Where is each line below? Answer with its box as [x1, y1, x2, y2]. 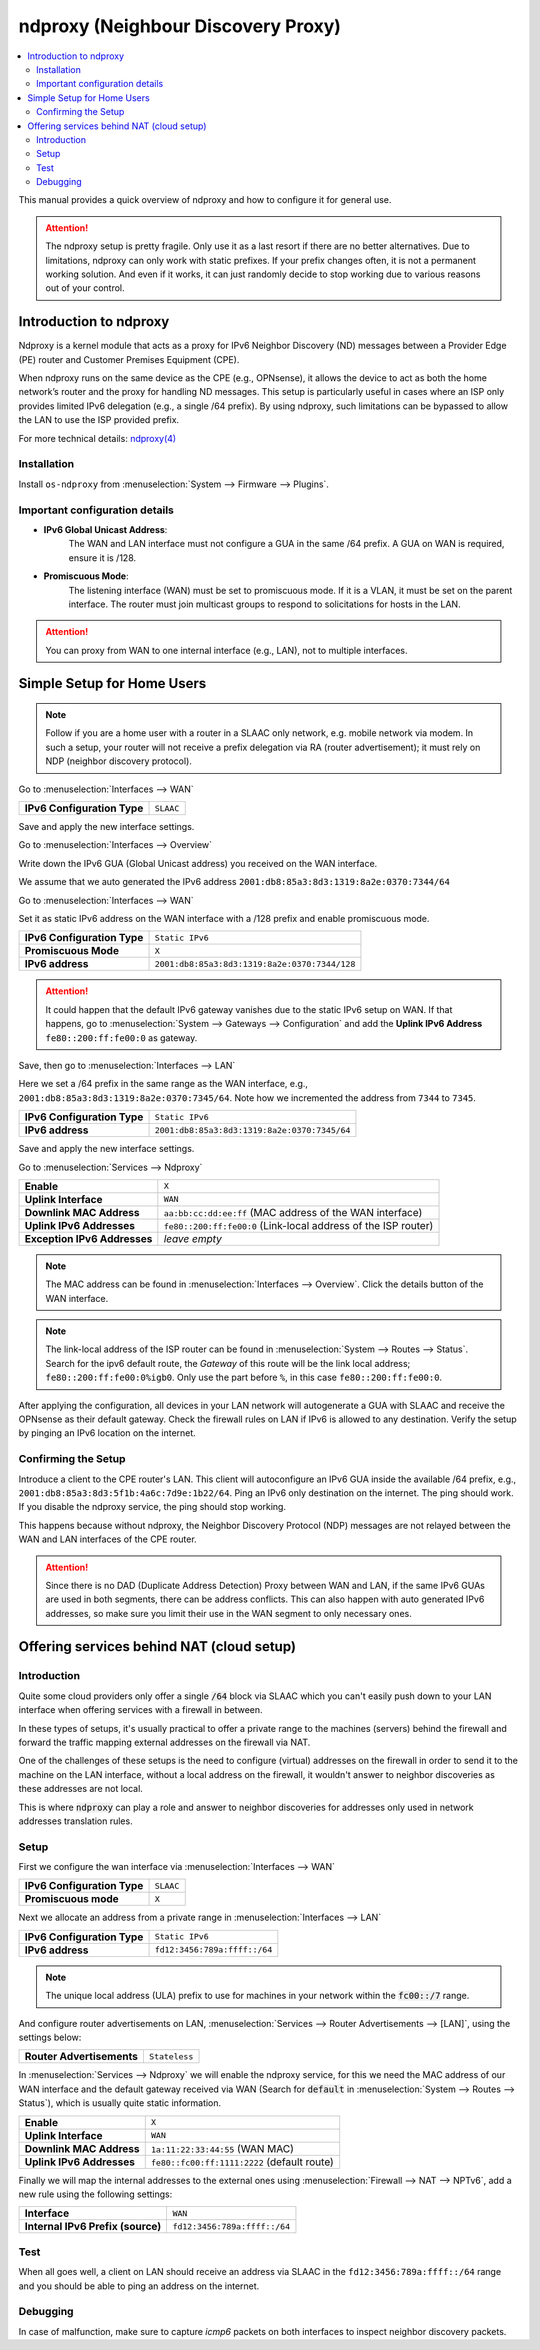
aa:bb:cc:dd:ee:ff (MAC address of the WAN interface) [163, 1205, 423, 1219]
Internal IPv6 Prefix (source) [24, 2220, 162, 2234]
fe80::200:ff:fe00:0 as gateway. [45, 1031, 198, 1044]
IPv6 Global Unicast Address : [43, 523, 168, 535]
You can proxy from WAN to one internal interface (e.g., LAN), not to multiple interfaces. [45, 644, 409, 656]
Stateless [148, 2051, 194, 2062]
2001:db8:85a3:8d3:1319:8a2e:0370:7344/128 [154, 958, 356, 969]
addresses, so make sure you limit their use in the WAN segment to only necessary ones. [45, 1607, 412, 1619]
